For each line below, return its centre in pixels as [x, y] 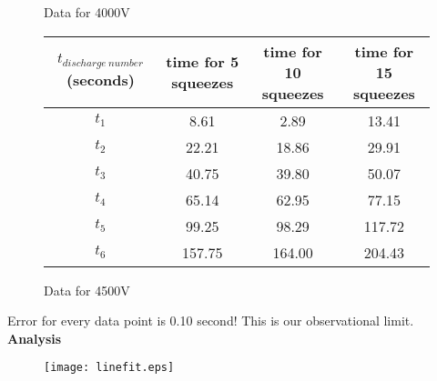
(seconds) [100, 80]
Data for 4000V [87, 12]
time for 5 [203, 62]
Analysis [35, 338]
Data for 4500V [87, 290]
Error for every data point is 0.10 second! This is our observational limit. [211, 321]
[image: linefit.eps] [109, 368]
